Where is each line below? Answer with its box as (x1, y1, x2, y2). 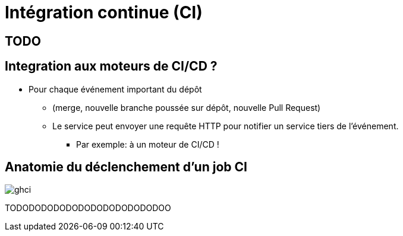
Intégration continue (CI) (5, 2, 203, 23)
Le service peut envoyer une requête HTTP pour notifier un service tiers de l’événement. (52, 120, 399, 131)
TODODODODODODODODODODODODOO (5, 203, 171, 213)
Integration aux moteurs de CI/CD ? (5, 59, 218, 74)
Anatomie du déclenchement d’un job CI (5, 160, 247, 175)
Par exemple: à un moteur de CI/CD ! (76, 139, 219, 149)
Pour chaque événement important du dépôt (29, 84, 202, 94)
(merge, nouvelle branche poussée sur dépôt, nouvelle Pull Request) (52, 102, 321, 113)
